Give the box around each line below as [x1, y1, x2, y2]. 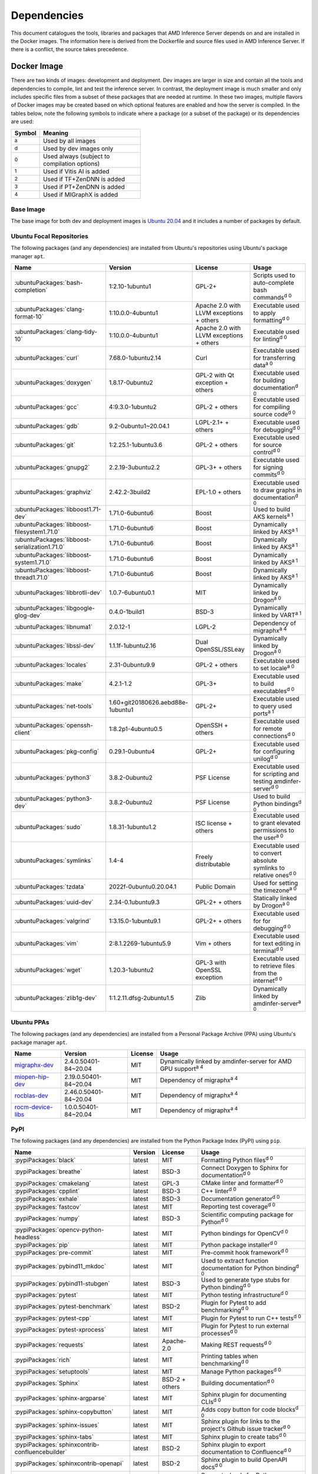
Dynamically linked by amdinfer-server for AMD [160, 1057, 292, 1065]
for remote [253, 725, 283, 733]
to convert [253, 849, 282, 857]
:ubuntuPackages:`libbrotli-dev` [14, 588, 102, 597]
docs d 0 [201, 1462, 223, 1471]
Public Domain [195, 883, 236, 891]
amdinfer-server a [253, 998, 302, 1008]
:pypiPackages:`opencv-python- [14, 1226, 104, 1233]
